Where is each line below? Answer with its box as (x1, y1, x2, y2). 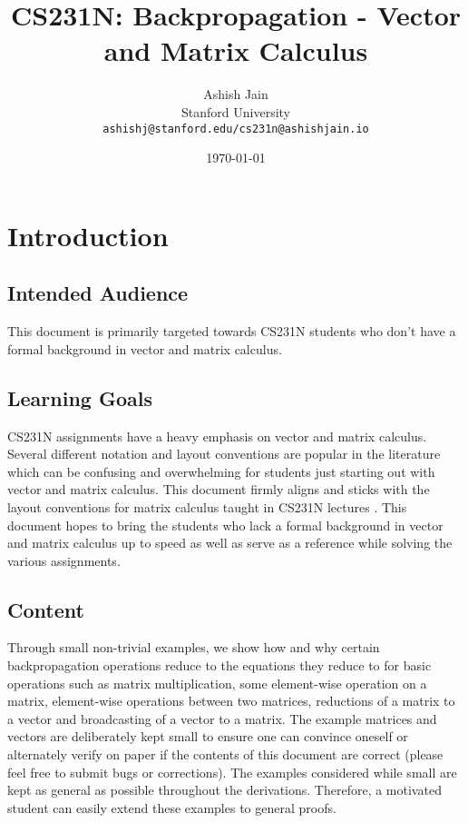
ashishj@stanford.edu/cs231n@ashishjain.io (102, 122, 369, 135)
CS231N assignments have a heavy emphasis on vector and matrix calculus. (7, 426, 427, 445)
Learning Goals (7, 383, 152, 411)
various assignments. (7, 550, 121, 570)
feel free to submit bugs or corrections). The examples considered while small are (7, 762, 457, 781)
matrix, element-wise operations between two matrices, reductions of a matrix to (7, 691, 455, 710)
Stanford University (181, 102, 290, 121)
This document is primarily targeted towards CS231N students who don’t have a (7, 322, 456, 341)
